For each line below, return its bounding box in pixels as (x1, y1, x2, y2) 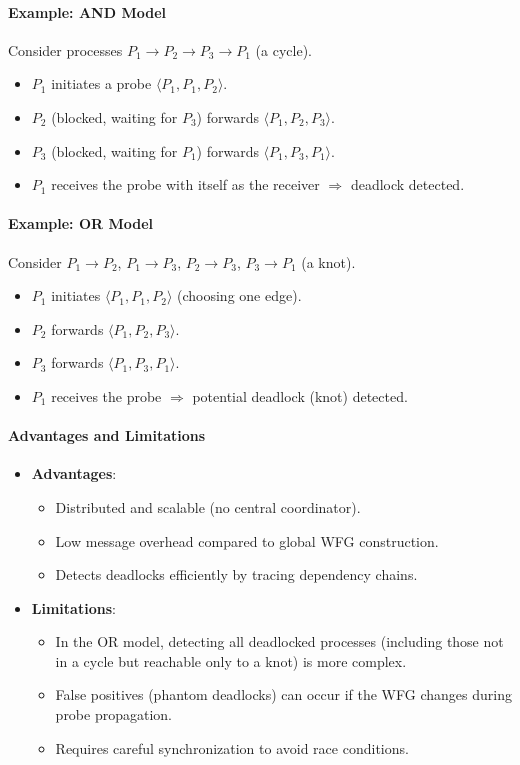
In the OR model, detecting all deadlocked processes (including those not (55, 631, 504, 652)
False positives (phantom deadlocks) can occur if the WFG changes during (55, 684, 512, 705)
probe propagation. (55, 704, 172, 725)
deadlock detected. (350, 174, 465, 195)
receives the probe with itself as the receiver (51, 174, 320, 195)
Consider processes (8, 39, 123, 60)
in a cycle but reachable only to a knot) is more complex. (55, 650, 407, 671)
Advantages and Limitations (8, 425, 206, 446)
